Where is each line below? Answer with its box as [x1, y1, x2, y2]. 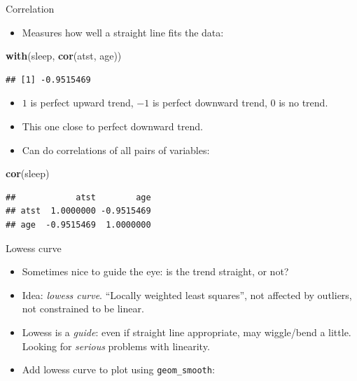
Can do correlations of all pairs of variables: [22, 142, 210, 157]
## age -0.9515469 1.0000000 [6, 219, 151, 230]
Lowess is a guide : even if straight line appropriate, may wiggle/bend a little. [22, 324, 351, 339]
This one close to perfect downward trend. [22, 118, 203, 133]
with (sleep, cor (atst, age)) [6, 48, 122, 63]
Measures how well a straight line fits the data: [22, 25, 224, 39]
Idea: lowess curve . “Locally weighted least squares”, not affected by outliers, [22, 287, 352, 302]
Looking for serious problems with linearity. [22, 338, 210, 353]
